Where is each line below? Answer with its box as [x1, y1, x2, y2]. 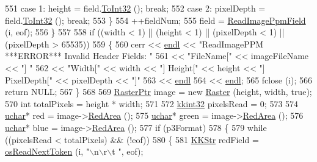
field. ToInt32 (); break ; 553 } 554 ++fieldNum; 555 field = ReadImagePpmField [5, 13, 306, 26]
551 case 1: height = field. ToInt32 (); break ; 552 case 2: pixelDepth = [5, 2, 266, 14]
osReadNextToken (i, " [5, 145, 90, 158]
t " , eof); [112, 145, 144, 158]
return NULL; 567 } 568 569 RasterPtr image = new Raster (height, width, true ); [5, 85, 312, 98]
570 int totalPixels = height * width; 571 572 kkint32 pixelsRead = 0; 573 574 [5, 97, 299, 110]
